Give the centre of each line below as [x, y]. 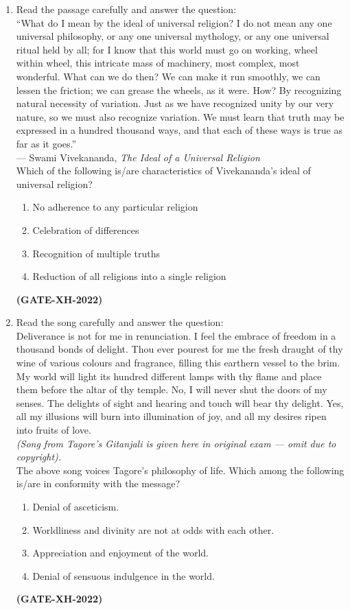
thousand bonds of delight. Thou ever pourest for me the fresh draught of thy [179, 349]
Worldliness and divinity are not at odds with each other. [153, 529]
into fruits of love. [54, 430]
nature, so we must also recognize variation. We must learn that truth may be [180, 116]
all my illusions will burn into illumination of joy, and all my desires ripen [171, 416]
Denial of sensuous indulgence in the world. [124, 575]
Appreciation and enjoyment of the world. [120, 553]
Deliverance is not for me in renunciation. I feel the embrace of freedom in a [176, 335]
